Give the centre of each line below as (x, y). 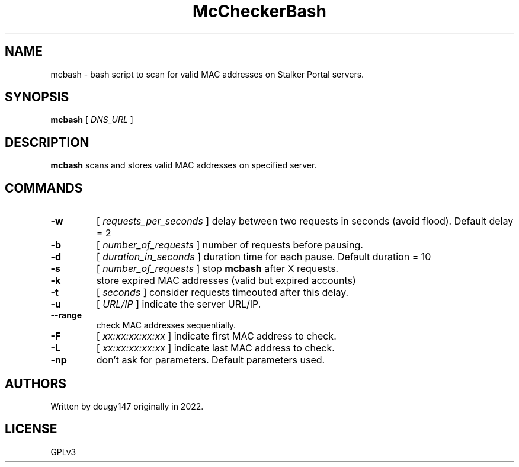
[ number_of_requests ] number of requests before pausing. (230, 245)
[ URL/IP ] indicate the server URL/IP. (179, 304)
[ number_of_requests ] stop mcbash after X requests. (217, 269)
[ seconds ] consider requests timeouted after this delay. (222, 292)
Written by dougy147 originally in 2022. (127, 406)
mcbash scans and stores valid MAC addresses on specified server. (184, 165)
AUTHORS (36, 383)
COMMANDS (44, 188)
